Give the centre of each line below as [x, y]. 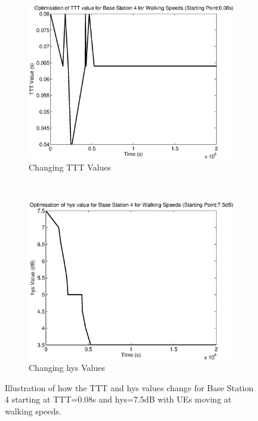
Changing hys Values [67, 368]
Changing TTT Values [70, 167]
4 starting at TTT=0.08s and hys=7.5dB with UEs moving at [118, 399]
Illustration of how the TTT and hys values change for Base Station [129, 387]
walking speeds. [33, 411]
